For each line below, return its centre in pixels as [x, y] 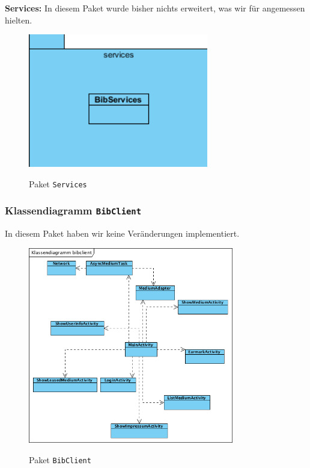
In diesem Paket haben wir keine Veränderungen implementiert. [122, 233]
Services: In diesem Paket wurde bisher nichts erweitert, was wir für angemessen [155, 8]
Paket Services [58, 183]
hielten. [19, 20]
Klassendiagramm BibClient [73, 211]
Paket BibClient [60, 460]
